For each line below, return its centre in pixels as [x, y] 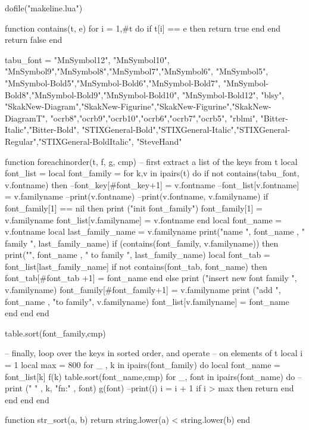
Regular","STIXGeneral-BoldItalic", [69, 141]
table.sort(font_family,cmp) [55, 333]
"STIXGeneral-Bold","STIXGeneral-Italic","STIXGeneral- [186, 130]
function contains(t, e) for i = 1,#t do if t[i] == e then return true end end [143, 28]
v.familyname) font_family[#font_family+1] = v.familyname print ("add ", [143, 290]
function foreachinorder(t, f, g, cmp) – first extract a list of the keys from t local [151, 161]
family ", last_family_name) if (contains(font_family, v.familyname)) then [142, 243]
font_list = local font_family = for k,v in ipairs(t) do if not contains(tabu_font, [152, 173]
